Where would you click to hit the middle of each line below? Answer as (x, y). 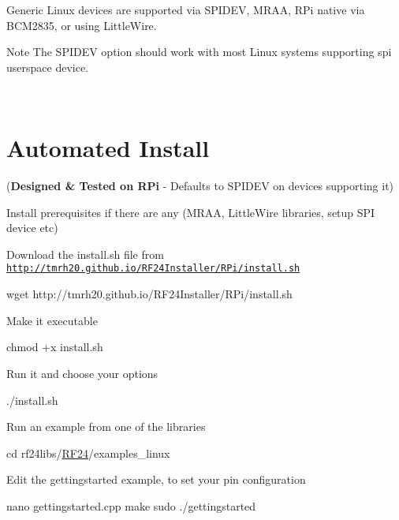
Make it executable (52, 320)
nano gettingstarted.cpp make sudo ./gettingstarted (131, 505)
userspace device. (48, 67)
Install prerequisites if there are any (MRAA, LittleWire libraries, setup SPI (191, 212)
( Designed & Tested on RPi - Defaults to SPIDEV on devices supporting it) (200, 186)
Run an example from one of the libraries (106, 426)
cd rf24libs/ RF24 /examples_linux (88, 453)
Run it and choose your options (82, 373)
